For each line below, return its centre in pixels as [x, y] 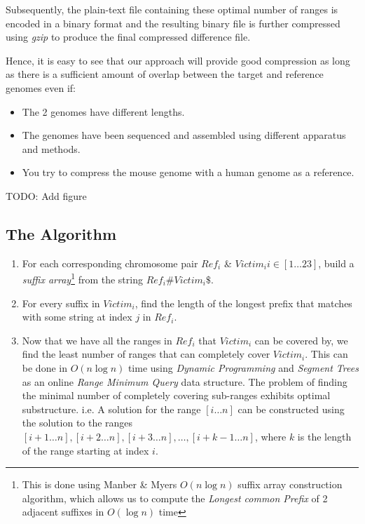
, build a [336, 263]
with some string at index [77, 317]
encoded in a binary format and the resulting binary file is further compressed [173, 23]
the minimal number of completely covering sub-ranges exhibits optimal [176, 395]
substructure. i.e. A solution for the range [111, 409]
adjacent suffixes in [63, 512]
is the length [324, 436]
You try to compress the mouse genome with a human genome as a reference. [188, 172]
